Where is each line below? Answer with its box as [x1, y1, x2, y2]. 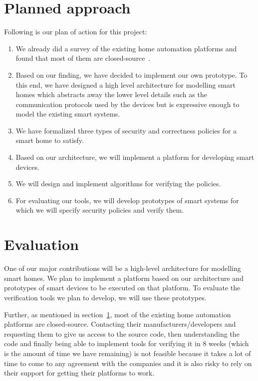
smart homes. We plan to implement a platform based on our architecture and [4, 272, 244, 283]
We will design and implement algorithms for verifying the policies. [15, 178, 221, 189]
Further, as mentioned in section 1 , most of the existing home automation [4, 309, 231, 319]
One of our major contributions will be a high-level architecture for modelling [4, 263, 241, 273]
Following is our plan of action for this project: [4, 26, 147, 37]
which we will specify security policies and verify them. [15, 205, 184, 215]
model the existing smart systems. [15, 109, 120, 119]
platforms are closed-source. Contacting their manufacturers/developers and [4, 319, 236, 329]
